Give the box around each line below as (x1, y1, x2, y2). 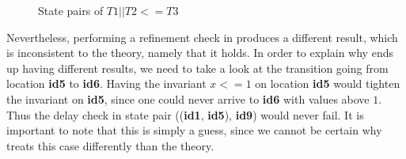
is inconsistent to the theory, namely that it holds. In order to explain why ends (6, 44, 393, 61)
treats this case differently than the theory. (6, 137, 214, 153)
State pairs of (38, 2, 104, 18)
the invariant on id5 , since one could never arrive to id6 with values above (6, 90, 370, 107)
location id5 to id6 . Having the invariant (6, 75, 207, 92)
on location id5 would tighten (255, 75, 400, 92)
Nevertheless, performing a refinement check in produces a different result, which (6, 28, 398, 45)
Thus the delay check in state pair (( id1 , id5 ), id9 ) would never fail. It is (6, 106, 364, 123)
